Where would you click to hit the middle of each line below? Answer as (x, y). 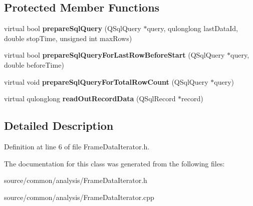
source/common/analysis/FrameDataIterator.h (76, 180)
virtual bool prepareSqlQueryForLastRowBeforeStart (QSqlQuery (114, 55)
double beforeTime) (34, 64)
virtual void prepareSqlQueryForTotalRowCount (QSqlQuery (106, 81)
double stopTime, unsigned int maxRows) (68, 38)
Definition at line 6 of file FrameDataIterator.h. (77, 146)
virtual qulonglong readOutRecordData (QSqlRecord (90, 98)
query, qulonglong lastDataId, (193, 28)
